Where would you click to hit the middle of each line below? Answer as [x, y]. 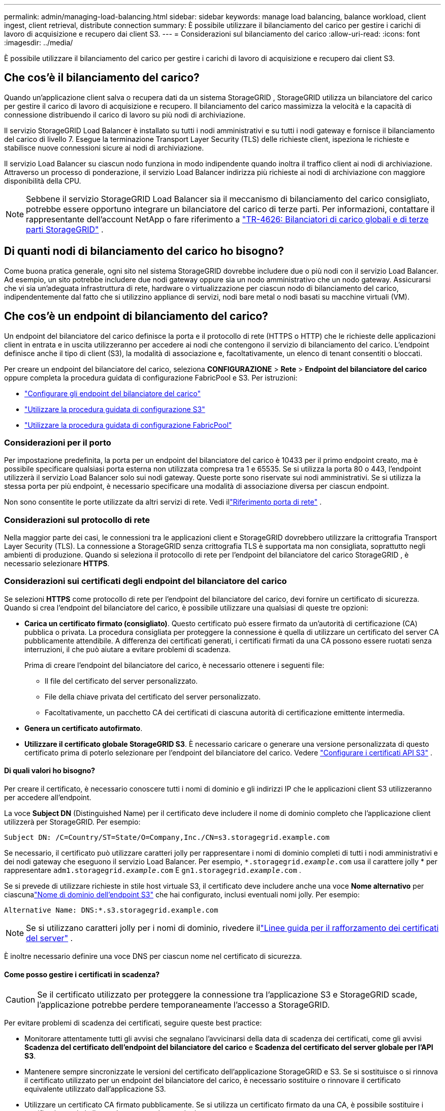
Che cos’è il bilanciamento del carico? [102, 78]
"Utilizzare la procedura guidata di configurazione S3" [115, 409]
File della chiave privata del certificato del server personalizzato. [153, 696]
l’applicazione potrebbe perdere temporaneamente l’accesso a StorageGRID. [184, 1005]
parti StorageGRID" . [65, 229]
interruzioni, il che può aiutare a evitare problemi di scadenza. [128, 649]
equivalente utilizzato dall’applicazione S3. [95, 1089]
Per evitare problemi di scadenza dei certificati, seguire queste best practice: [133, 1023]
